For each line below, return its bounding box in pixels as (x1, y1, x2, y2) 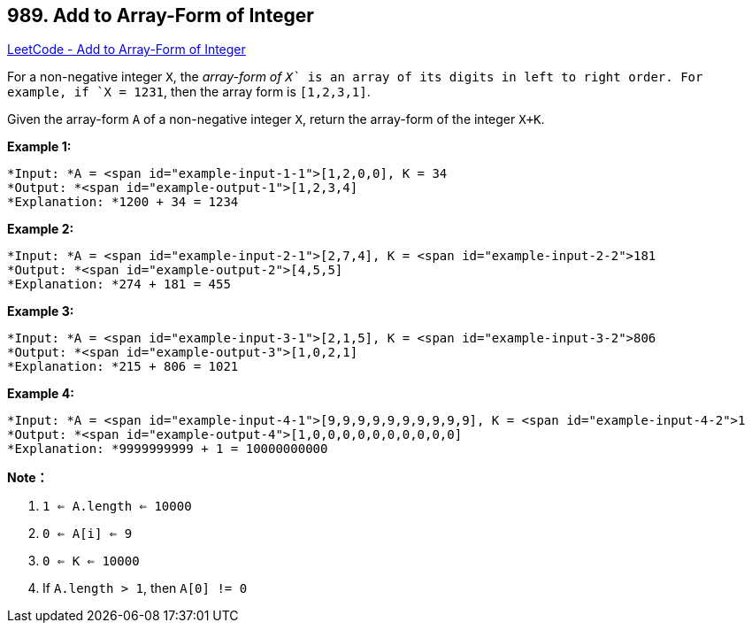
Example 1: (7, 139, 72, 155)
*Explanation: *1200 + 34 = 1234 (7, 195, 239, 210)
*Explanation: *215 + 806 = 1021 (7, 359, 239, 374)
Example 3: (7, 303, 74, 319)
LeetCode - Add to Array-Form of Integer (7, 42, 246, 58)
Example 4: (7, 386, 74, 402)
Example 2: (7, 221, 74, 237)
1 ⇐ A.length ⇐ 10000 (42, 499, 192, 514)
